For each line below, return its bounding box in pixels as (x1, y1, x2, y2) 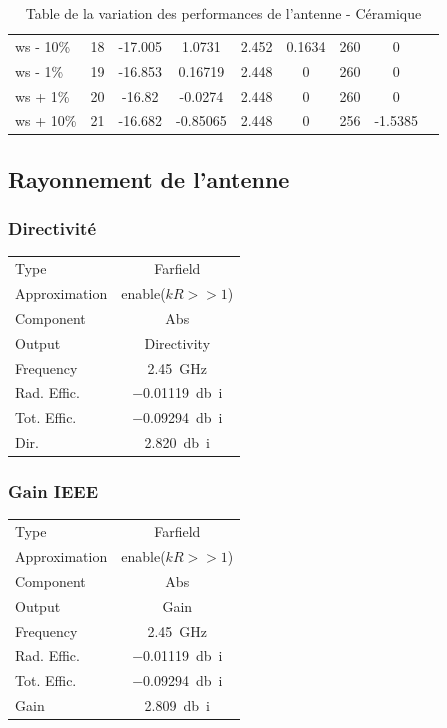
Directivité (8, 216, 96, 241)
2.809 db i (144, 695, 210, 716)
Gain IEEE (8, 479, 99, 504)
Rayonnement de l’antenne (8, 163, 290, 194)
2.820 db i (144, 432, 210, 453)
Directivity (144, 332, 211, 353)
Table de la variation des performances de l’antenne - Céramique (25, 3, 422, 23)
